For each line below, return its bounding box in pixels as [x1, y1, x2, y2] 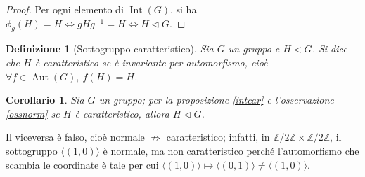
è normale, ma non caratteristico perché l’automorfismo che [103, 143, 359, 157]
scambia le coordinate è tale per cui [6, 157, 159, 171]
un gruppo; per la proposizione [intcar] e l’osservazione [98, 92, 334, 107]
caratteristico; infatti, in [166, 129, 270, 144]
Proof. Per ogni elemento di [6, 2, 124, 16]
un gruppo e [228, 41, 280, 56]
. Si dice [312, 41, 347, 56]
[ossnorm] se [6, 106, 60, 120]
